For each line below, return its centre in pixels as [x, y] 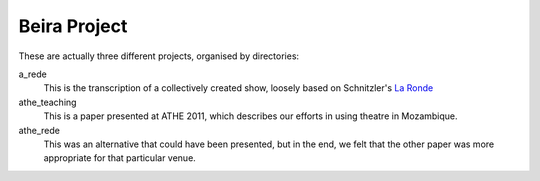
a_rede [32, 74]
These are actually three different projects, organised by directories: [159, 56]
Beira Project [73, 26]
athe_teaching [47, 102]
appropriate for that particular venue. [120, 158]
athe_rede [39, 130]
